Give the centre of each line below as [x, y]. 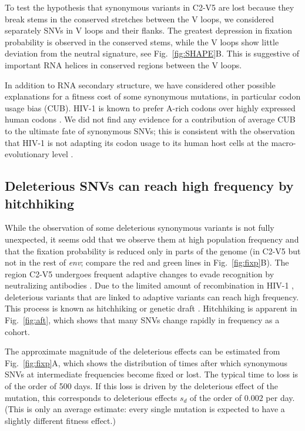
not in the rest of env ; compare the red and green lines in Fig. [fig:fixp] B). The [147, 262]
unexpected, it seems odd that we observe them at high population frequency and [152, 239]
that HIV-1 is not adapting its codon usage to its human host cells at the [137, 142]
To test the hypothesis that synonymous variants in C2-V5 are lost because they [150, 7]
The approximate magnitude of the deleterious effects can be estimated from [143, 351]
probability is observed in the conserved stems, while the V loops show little [142, 42]
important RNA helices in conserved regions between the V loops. [123, 64]
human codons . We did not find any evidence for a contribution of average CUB [150, 119]
